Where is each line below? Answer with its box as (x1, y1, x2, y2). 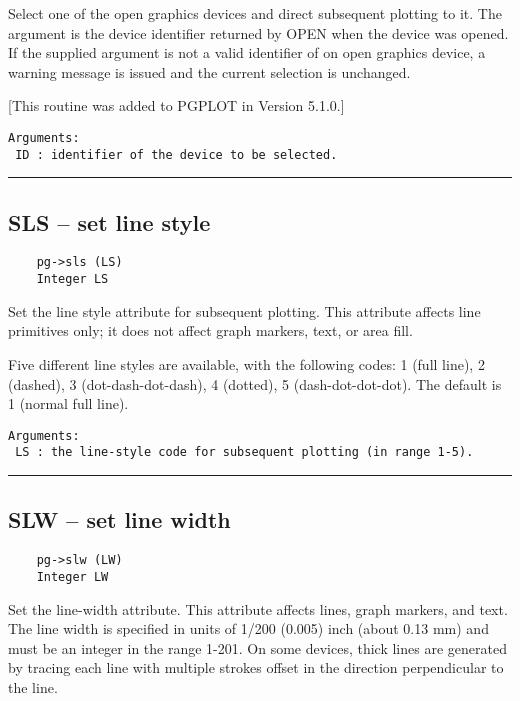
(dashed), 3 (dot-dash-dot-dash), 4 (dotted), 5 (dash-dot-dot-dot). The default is (8, 373, 502, 394)
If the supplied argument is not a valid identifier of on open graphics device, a (8, 42, 486, 63)
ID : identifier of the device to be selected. (15, 147, 338, 162)
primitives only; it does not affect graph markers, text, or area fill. (8, 320, 413, 341)
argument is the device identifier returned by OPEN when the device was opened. (8, 22, 509, 43)
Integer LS (36, 272, 109, 287)
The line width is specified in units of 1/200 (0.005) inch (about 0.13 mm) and (8, 618, 489, 639)
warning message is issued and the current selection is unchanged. (8, 61, 411, 82)
